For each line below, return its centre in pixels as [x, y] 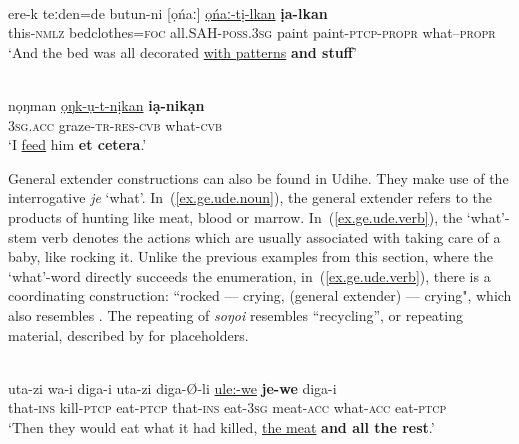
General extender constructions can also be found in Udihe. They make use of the [258, 177]
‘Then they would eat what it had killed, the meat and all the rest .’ [221, 426]
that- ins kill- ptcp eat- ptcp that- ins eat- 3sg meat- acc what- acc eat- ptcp [227, 407]
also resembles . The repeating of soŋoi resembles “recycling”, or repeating [235, 314]
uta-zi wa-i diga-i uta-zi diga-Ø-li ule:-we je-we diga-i [172, 387]
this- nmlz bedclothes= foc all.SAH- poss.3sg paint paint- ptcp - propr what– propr [252, 32]
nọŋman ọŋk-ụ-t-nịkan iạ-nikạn [106, 104]
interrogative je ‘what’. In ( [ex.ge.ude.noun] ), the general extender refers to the [250, 197]
